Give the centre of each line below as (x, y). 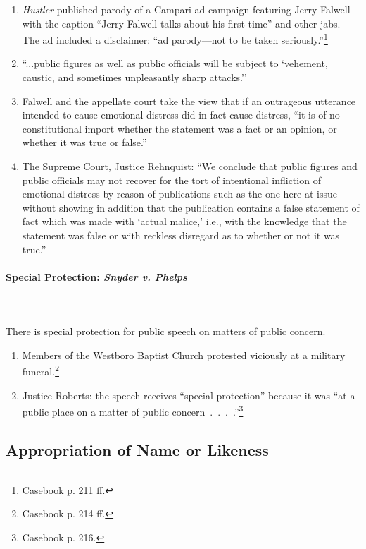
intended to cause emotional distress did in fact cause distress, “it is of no (181, 115)
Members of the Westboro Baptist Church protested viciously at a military (184, 355)
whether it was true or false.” (84, 142)
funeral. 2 (40, 370)
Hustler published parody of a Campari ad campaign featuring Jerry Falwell (186, 9)
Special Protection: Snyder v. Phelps (96, 276)
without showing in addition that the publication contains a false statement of (191, 207)
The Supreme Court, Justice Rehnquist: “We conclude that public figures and (190, 166)
